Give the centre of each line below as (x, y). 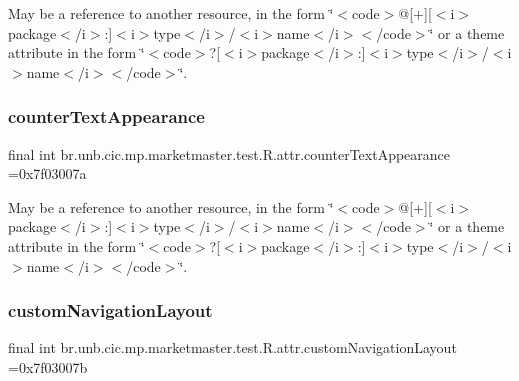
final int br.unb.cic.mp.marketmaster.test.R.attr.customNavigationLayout (232, 347)
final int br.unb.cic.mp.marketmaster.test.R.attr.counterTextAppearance (229, 153)
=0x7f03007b (48, 366)
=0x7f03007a (47, 173)
